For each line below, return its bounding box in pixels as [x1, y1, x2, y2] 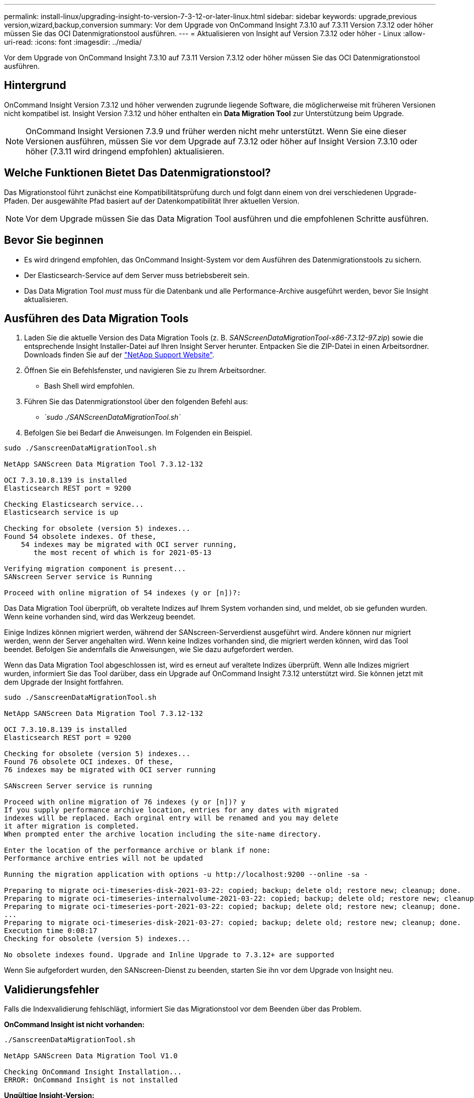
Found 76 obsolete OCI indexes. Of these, [4, 758, 174, 766]
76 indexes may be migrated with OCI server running [4, 766, 216, 774]
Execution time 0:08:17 [4, 927, 97, 935]
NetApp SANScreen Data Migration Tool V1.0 [4, 1052, 178, 1060]
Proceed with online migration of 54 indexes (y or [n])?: [4, 589, 242, 597]
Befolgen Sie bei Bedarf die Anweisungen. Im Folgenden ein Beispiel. [24, 428, 253, 437]
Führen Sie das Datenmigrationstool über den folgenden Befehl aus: [24, 397, 248, 406]
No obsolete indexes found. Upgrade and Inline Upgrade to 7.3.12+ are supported [4, 951, 334, 959]
